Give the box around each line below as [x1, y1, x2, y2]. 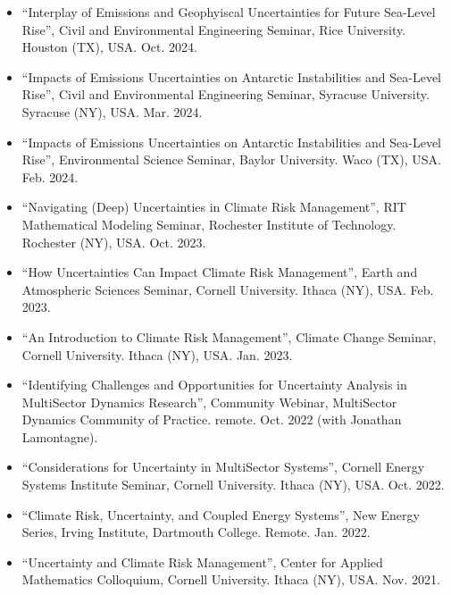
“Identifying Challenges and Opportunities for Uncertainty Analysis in [21, 375, 407, 394]
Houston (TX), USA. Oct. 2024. [21, 38, 197, 56]
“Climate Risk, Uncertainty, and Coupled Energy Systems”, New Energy [21, 505, 420, 524]
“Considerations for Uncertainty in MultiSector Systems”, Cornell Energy [21, 457, 425, 476]
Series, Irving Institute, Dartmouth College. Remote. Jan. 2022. [21, 523, 371, 541]
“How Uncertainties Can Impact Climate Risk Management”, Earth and [21, 263, 418, 281]
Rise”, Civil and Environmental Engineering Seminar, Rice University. [21, 20, 406, 38]
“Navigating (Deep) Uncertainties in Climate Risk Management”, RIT [21, 197, 406, 216]
